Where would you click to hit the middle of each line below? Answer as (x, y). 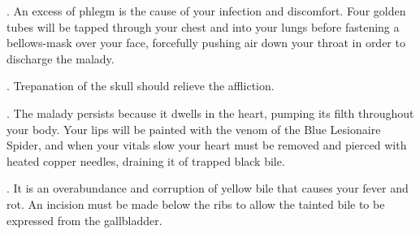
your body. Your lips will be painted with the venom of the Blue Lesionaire (194, 129)
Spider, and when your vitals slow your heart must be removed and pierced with (207, 145)
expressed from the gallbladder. (84, 220)
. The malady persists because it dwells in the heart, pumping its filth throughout (210, 113)
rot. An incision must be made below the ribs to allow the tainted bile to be (196, 204)
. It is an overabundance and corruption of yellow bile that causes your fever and (208, 188)
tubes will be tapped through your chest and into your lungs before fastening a (203, 26)
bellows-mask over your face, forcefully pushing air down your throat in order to (206, 43)
